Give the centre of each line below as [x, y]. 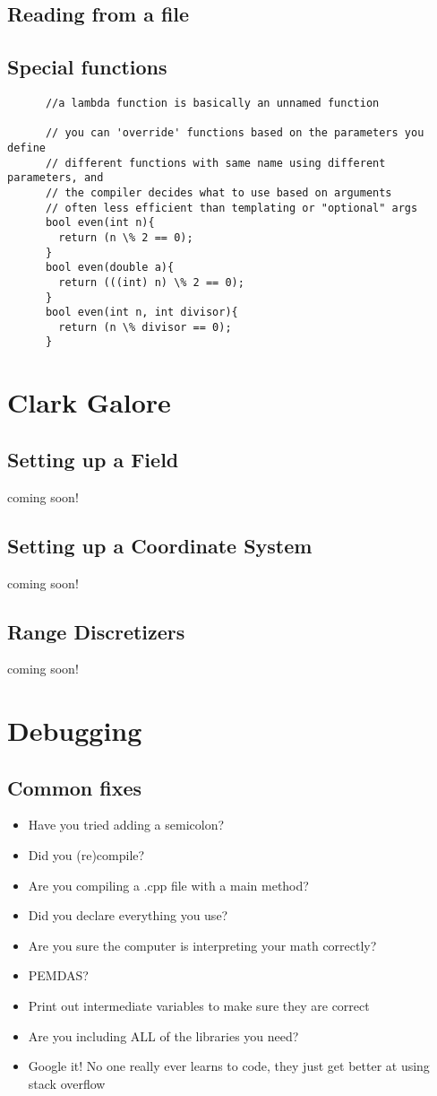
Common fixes [75, 787]
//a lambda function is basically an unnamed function [212, 103]
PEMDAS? [58, 975]
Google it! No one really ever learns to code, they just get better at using [229, 1066]
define [26, 148]
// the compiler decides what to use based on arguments [218, 192]
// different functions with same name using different [215, 163]
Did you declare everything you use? [128, 915]
